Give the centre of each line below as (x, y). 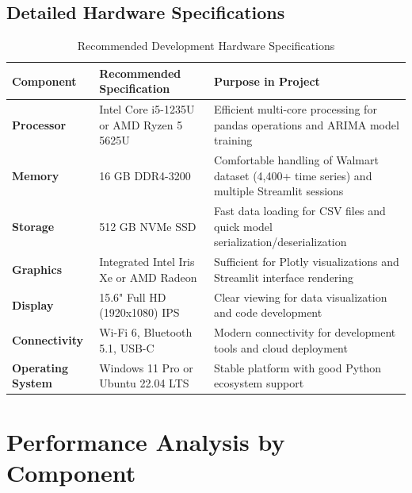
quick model (243, 226)
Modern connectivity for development (305, 332)
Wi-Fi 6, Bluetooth (146, 332)
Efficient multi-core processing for (296, 109)
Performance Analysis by (146, 441)
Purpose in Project (267, 81)
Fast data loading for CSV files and (300, 211)
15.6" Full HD (133, 297)
